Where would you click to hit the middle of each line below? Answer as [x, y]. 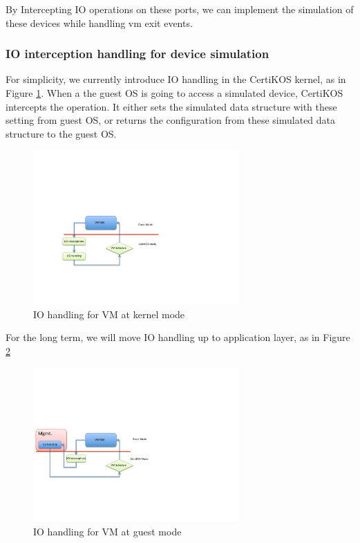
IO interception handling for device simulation [138, 54]
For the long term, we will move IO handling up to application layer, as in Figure [178, 337]
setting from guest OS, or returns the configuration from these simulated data [171, 120]
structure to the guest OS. [61, 133]
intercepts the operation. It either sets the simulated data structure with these [171, 106]
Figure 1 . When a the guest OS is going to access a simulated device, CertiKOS [174, 93]
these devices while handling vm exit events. [99, 22]
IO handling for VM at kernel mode [109, 314]
